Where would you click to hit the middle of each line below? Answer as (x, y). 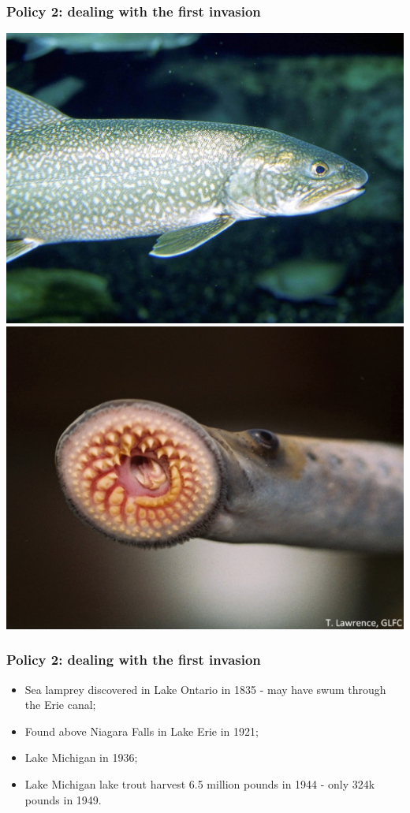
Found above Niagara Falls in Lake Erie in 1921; (142, 731)
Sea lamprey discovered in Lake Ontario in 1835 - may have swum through (205, 689)
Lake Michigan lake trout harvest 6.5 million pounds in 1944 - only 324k (200, 784)
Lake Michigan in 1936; (81, 757)
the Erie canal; (60, 705)
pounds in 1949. (63, 799)
